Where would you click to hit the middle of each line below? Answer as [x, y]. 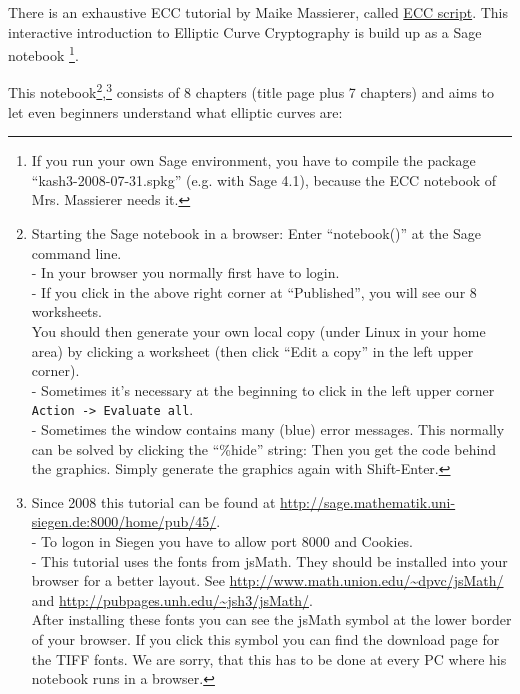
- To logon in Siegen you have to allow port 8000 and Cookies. [222, 541]
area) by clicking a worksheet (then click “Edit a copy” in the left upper [252, 350]
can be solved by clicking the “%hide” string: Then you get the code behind [263, 448]
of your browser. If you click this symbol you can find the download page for [265, 639]
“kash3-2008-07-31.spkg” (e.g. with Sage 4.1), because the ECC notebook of [264, 179]
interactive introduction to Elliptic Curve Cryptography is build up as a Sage [245, 31]
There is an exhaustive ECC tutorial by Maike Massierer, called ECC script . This [258, 12]
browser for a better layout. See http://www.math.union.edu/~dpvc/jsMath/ [267, 580]
